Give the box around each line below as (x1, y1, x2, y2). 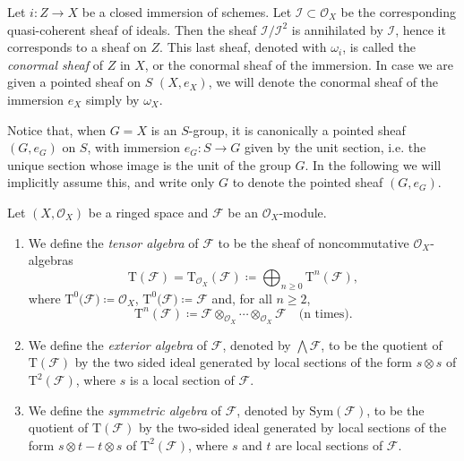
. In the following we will (305, 155, 442, 174)
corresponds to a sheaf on (7, 38, 147, 56)
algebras (28, 251, 73, 269)
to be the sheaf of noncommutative (218, 233, 409, 252)
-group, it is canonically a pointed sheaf (188, 120, 406, 139)
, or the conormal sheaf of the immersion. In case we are (144, 55, 453, 73)
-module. (279, 202, 327, 221)
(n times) (298, 307, 349, 320)
